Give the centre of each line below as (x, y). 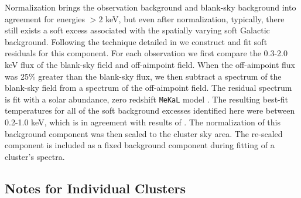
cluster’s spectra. (35, 156)
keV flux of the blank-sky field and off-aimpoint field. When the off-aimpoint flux (150, 64)
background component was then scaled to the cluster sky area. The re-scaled (144, 133)
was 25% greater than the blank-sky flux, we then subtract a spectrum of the (143, 76)
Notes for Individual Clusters (95, 188)
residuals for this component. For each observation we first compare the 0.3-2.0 (146, 53)
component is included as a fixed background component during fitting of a (140, 145)
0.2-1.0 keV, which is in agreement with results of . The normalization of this (143, 122)
